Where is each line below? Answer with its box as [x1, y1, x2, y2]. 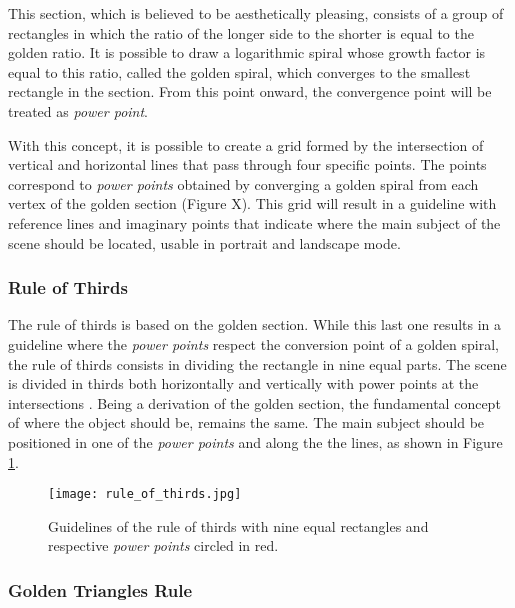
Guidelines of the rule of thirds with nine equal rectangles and [48, 515, 429, 536]
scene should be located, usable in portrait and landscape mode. [8, 232, 401, 253]
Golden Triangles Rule [8, 577, 193, 602]
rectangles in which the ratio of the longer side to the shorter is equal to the [8, 22, 474, 43]
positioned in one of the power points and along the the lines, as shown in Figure [8, 431, 503, 452]
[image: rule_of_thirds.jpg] [48, 487, 242, 502]
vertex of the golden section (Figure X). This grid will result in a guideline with [8, 193, 497, 214]
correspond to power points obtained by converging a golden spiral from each [8, 173, 479, 194]
